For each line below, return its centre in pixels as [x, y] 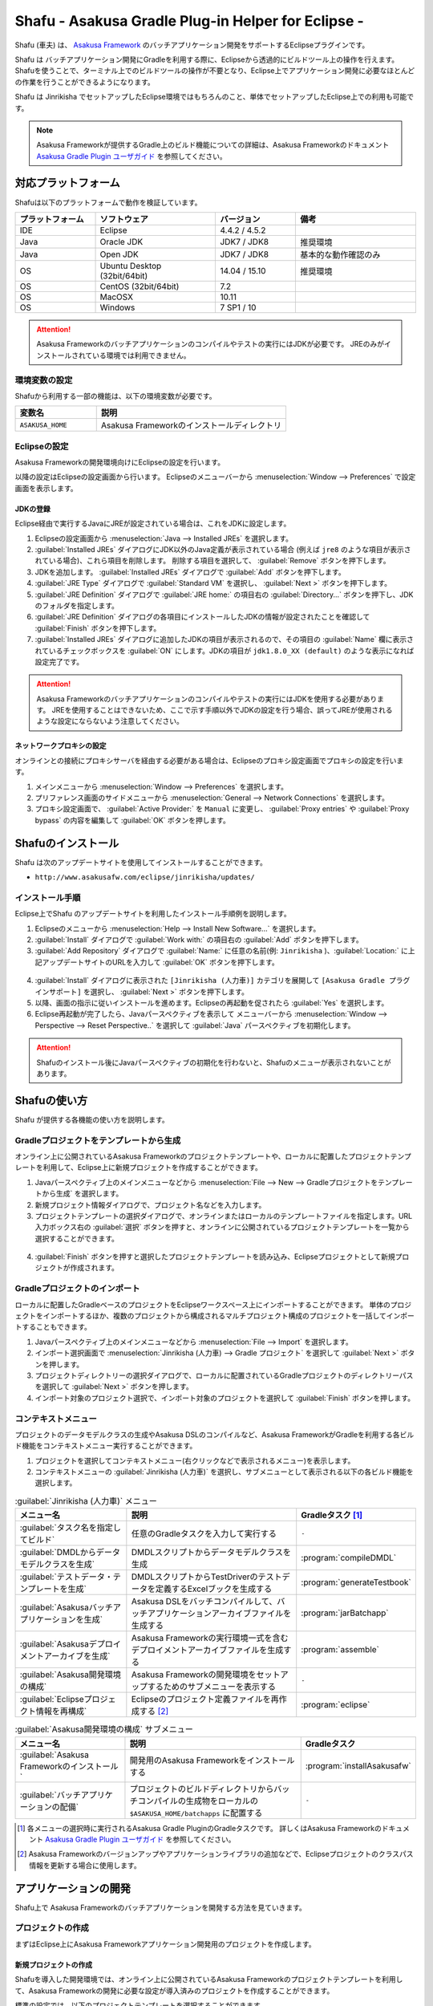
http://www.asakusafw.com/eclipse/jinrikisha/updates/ [145, 877]
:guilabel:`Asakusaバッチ [67, 1607]
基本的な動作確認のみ [340, 254]
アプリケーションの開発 [73, 1888]
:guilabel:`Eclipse [52, 1699]
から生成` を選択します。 [82, 1194]
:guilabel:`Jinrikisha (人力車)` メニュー [86, 1501]
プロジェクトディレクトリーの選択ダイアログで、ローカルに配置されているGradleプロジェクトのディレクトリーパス [224, 1375]
